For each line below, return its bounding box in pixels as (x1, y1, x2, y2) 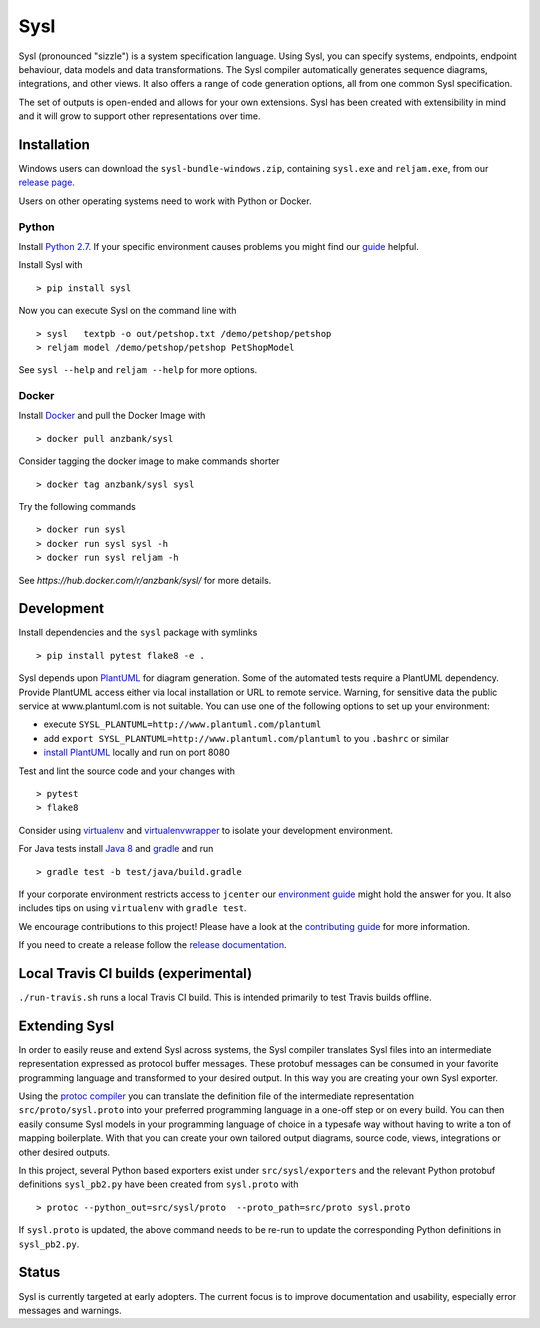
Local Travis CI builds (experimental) (18, 965, 253, 982)
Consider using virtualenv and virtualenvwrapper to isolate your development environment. (18, 824, 394, 836)
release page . (18, 176, 75, 189)
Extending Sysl (18, 1017, 115, 1034)
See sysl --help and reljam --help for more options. (18, 364, 258, 376)
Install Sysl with (18, 259, 83, 271)
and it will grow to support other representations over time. (18, 110, 261, 122)
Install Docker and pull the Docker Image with (18, 410, 206, 422)
